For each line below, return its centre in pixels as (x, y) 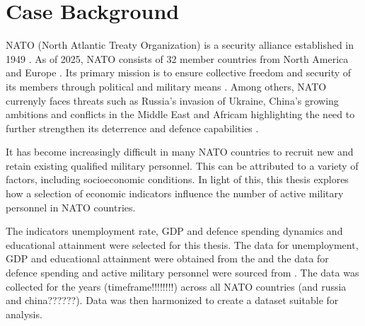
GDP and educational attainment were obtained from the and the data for (167, 258)
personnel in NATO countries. (71, 207)
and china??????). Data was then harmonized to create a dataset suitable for (172, 300)
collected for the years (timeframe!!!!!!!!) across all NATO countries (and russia (176, 286)
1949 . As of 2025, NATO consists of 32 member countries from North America (177, 58)
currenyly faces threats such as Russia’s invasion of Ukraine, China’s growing (172, 100)
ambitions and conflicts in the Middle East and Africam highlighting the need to (180, 114)
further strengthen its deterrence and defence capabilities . (132, 128)
